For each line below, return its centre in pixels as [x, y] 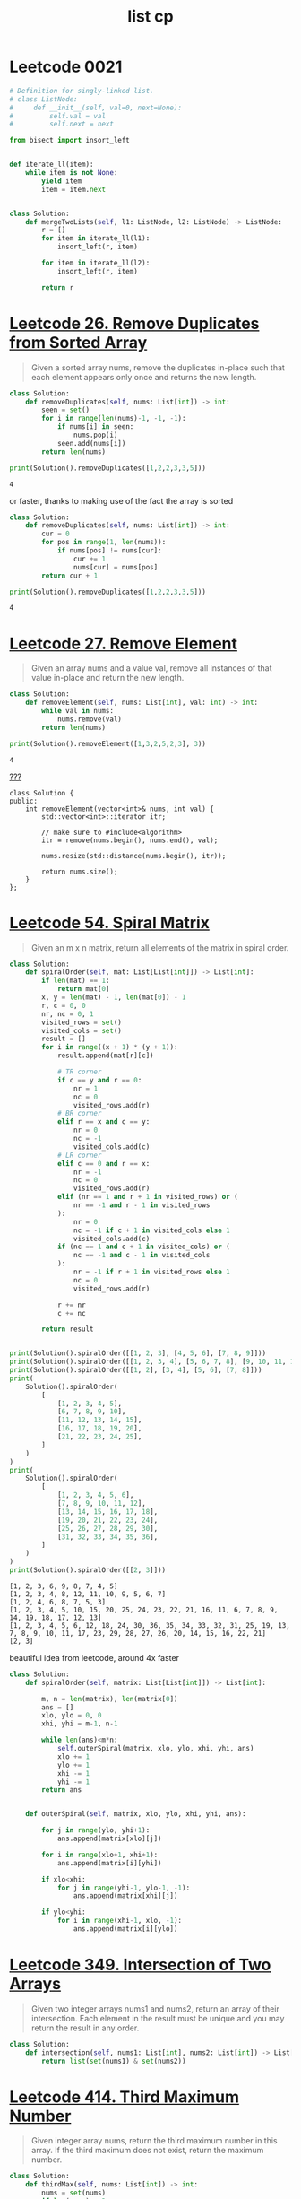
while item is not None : [72, 173]
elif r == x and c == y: [103, 1122]
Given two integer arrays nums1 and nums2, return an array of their [155, 2008]
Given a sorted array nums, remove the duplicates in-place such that [158, 367]
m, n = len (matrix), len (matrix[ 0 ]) [110, 1699]
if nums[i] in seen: [95, 427]
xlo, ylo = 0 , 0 [72, 1716]
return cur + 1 [70, 576]
